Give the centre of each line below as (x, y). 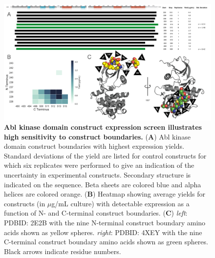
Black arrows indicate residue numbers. (63, 251)
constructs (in (25, 203)
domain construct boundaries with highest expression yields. (94, 146)
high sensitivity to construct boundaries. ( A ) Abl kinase (97, 136)
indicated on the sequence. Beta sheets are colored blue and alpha (103, 184)
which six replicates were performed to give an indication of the (99, 165)
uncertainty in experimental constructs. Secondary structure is (97, 175)
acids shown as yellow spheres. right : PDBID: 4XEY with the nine (103, 232)
